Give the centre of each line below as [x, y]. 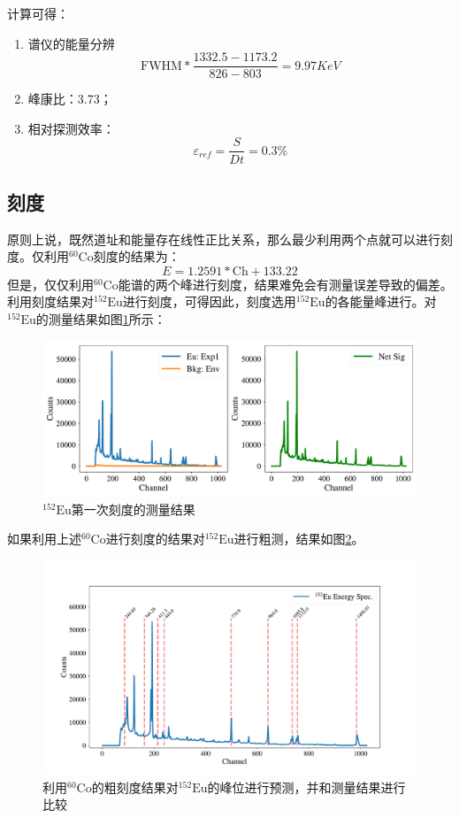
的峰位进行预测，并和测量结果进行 [306, 787]
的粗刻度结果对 [135, 787]
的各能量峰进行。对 [381, 301]
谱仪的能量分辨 [71, 43]
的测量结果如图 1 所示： [101, 319]
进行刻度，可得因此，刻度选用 [209, 301]
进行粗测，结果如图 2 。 [299, 539]
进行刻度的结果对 [155, 539]
